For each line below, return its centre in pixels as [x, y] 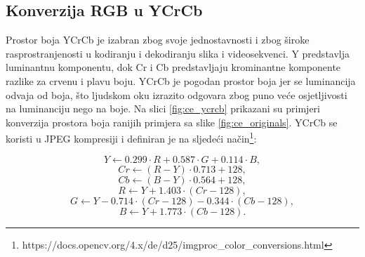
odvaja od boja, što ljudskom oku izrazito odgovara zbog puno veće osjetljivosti [177, 94]
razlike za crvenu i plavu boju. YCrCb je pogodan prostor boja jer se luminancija [181, 80]
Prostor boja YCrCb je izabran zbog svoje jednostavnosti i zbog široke [158, 40]
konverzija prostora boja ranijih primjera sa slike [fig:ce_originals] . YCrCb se [172, 122]
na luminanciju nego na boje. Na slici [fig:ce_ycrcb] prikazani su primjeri [163, 108]
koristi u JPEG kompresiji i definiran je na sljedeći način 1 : [131, 138]
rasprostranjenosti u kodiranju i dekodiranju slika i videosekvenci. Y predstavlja [178, 53]
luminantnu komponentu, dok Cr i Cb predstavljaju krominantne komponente [173, 67]
